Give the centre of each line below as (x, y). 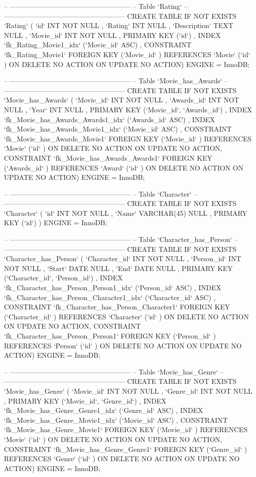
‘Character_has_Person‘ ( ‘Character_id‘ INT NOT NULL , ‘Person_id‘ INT (123, 258)
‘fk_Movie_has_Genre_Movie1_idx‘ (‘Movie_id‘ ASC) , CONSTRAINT (116, 420)
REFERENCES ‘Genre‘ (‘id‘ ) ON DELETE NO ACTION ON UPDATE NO (122, 459)
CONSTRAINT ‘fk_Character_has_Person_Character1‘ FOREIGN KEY (117, 307)
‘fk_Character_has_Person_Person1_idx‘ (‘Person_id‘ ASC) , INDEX (113, 288)
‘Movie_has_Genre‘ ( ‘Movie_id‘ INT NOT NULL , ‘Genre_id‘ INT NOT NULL (128, 391)
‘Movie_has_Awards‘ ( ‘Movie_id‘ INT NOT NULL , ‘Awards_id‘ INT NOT (122, 100)
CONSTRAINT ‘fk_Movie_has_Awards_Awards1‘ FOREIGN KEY (108, 157)
